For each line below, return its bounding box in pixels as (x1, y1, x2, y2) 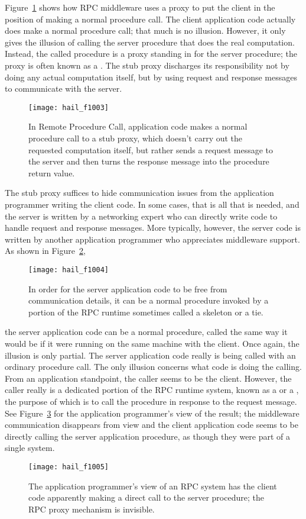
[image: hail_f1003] (28, 103, 109, 112)
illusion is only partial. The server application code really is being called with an (5, 349, 296, 361)
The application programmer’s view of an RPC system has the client (28, 479, 277, 492)
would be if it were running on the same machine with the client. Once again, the (5, 337, 300, 349)
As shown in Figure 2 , (5, 244, 86, 257)
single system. (5, 441, 55, 454)
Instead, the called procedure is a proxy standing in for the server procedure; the (5, 47, 297, 60)
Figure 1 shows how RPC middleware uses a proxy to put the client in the (5, 1, 275, 13)
